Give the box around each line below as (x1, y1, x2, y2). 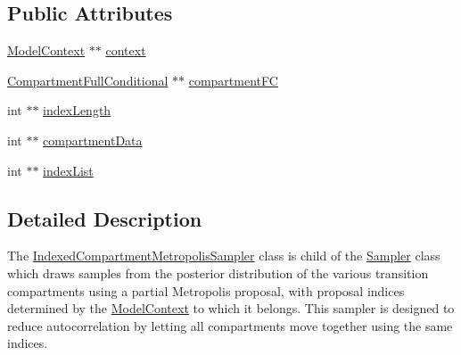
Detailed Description (7, 204, 202, 232)
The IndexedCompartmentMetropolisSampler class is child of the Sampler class (7, 246, 440, 265)
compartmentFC (188, 70, 278, 89)
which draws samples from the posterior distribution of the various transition (7, 263, 429, 282)
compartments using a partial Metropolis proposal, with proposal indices (7, 281, 405, 300)
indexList (43, 161, 94, 179)
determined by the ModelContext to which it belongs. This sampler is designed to (7, 299, 455, 318)
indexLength (43, 101, 111, 120)
